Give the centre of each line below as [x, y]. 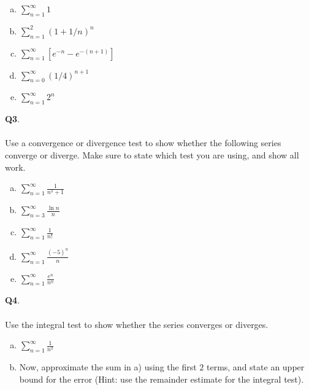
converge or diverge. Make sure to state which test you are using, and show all [152, 154]
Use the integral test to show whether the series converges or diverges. [137, 324]
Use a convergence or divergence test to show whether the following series [143, 143]
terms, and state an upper [255, 366]
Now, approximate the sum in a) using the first [108, 366]
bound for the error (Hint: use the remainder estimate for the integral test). [162, 379]
